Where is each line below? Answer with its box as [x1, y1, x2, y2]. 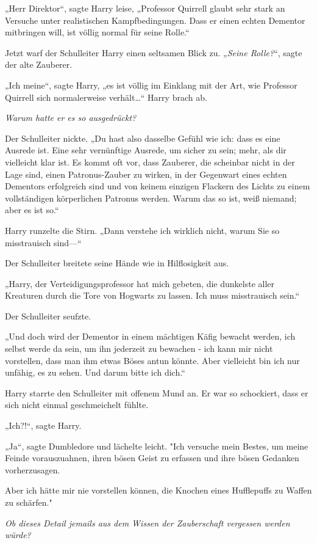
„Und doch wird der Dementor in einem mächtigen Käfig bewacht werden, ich [5, 330, 296, 343]
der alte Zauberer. [5, 58, 73, 71]
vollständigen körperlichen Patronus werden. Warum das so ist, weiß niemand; [5, 191, 297, 204]
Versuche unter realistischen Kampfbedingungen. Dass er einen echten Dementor [5, 13, 305, 26]
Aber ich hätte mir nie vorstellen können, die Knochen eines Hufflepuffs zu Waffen [5, 484, 312, 497]
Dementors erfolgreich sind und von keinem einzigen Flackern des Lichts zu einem [5, 180, 310, 192]
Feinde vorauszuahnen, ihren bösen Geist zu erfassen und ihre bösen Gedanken [5, 451, 299, 464]
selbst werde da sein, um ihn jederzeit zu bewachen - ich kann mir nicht [5, 342, 273, 355]
